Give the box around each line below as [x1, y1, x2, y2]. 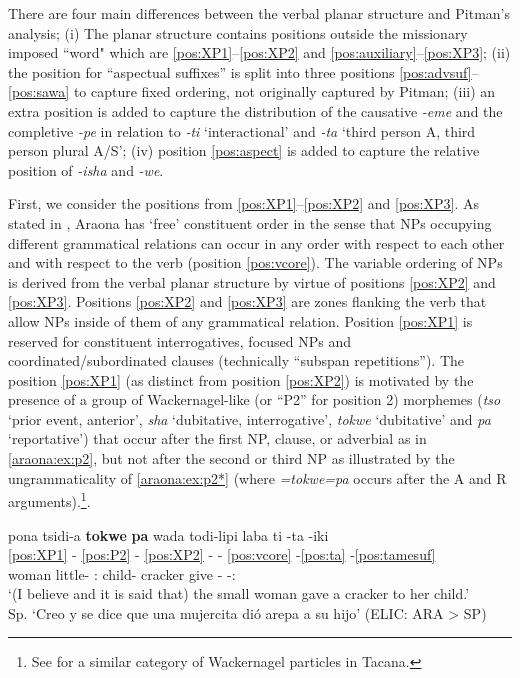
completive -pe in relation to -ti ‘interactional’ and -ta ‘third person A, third [8, 120, 476, 141]
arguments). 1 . [8, 488, 91, 511]
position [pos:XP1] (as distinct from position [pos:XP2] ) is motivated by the [8, 369, 474, 390]
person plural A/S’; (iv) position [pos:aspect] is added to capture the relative [8, 140, 480, 161]
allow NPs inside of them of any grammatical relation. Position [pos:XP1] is [8, 310, 473, 331]
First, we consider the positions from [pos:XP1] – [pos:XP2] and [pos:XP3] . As [8, 193, 479, 214]
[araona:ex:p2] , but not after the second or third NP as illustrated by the [8, 448, 455, 469]
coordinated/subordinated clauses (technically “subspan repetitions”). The [8, 350, 465, 371]
